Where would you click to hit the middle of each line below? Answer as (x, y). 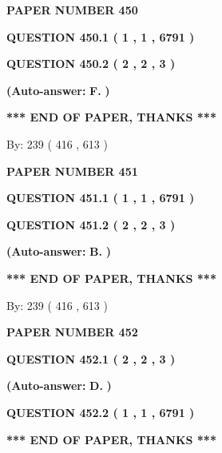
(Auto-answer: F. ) (58, 90)
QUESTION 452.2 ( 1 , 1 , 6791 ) (101, 412)
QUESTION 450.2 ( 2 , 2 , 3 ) (91, 64)
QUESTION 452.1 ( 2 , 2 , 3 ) (91, 358)
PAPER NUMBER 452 (72, 332)
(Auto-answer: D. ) (59, 385)
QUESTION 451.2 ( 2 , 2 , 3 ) (91, 224)
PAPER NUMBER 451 (72, 171)
